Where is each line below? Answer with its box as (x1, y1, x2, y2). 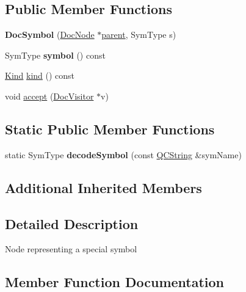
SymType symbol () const (5, 48, 106, 61)
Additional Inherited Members (5, 178, 202, 197)
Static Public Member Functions (5, 119, 215, 138)
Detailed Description (5, 214, 139, 233)
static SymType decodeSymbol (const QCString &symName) (5, 148, 242, 161)
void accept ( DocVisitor (5, 89, 94, 102)
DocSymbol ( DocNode (5, 28, 95, 41)
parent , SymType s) (101, 28, 176, 41)
